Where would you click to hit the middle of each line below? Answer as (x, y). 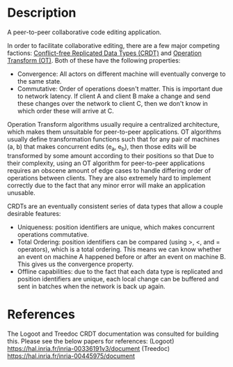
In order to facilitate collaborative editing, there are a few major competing (114, 45)
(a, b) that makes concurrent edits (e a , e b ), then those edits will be (102, 147)
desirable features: (34, 213)
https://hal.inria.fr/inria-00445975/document (71, 356)
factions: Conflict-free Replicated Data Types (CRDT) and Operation (104, 53)
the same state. (39, 81)
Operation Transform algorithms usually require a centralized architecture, (113, 124)
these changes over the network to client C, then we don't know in (113, 103)
